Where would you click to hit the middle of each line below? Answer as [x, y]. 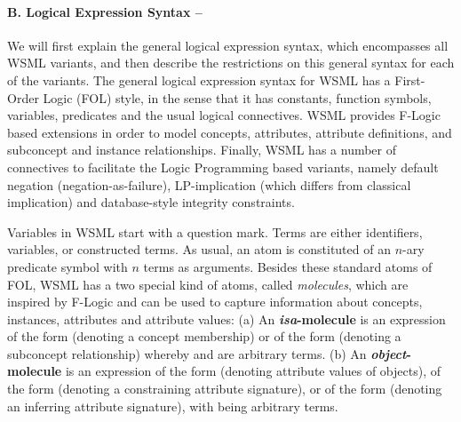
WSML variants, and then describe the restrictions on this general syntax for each [231, 63]
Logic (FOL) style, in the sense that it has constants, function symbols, [237, 97]
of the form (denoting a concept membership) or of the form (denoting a [204, 336]
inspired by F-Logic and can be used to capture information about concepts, [215, 302]
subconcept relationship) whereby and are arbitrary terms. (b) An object [207, 353]
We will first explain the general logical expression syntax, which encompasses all [228, 45]
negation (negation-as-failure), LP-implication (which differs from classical [209, 184]
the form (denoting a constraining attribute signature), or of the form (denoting [225, 389]
